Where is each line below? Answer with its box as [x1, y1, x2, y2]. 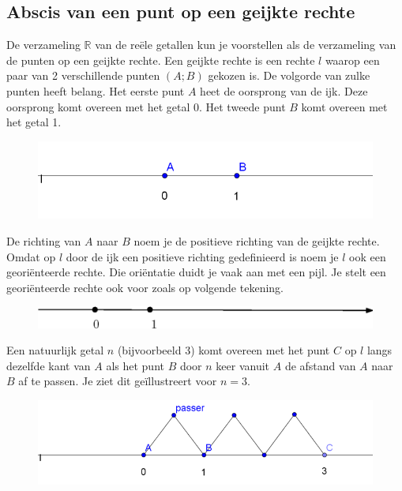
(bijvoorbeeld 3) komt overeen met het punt [117, 342, 330, 358]
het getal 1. [6, 114, 62, 130]
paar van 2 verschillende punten [6, 67, 160, 84]
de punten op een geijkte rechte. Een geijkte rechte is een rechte [6, 51, 315, 68]
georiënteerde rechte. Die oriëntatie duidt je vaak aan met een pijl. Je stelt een [6, 264, 386, 280]
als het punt [106, 357, 164, 373]
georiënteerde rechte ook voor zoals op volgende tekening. [6, 279, 284, 295]
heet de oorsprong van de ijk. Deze [200, 82, 368, 99]
